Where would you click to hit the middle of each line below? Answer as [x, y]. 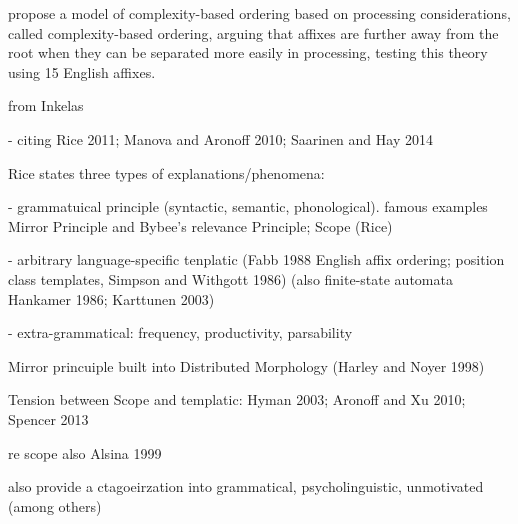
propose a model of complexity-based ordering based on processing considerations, [259, 13]
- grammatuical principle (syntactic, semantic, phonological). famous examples [248, 206]
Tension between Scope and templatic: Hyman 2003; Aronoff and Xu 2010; [237, 399]
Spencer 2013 [48, 418]
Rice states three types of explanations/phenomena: [166, 172]
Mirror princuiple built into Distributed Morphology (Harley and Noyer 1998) [246, 365]
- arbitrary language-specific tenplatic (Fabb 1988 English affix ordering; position [256, 259]
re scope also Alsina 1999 [85, 452]
